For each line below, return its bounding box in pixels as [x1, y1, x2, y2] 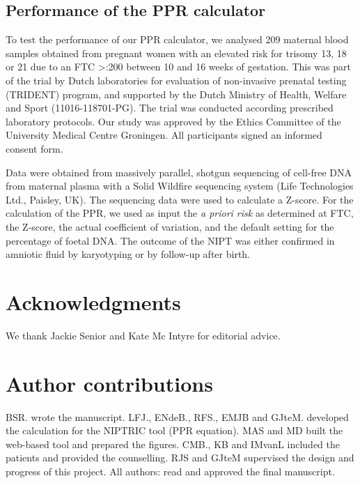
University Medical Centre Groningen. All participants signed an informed [6, 128, 322, 142]
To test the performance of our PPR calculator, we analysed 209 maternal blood [6, 32, 349, 47]
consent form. [6, 141, 63, 155]
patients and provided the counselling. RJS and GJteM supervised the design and [6, 450, 354, 465]
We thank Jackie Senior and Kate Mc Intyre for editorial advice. [6, 328, 281, 342]
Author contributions [6, 369, 213, 397]
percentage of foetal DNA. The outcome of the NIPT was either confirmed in [6, 233, 335, 247]
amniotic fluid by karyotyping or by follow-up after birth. [6, 247, 251, 261]
